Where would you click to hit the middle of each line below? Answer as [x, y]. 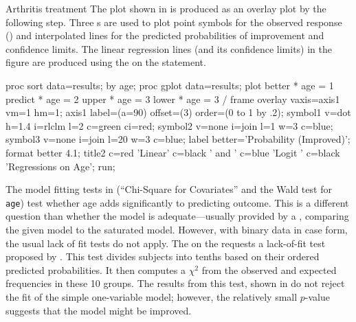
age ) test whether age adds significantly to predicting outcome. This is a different [177, 202]
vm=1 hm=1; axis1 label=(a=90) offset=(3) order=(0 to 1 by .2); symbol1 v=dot [178, 112]
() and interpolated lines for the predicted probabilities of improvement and [165, 35]
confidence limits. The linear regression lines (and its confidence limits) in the [169, 48]
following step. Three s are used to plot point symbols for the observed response [174, 22]
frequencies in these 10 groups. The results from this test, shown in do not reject [175, 283]
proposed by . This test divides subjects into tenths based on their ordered [163, 256]
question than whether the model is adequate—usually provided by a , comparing [177, 216]
